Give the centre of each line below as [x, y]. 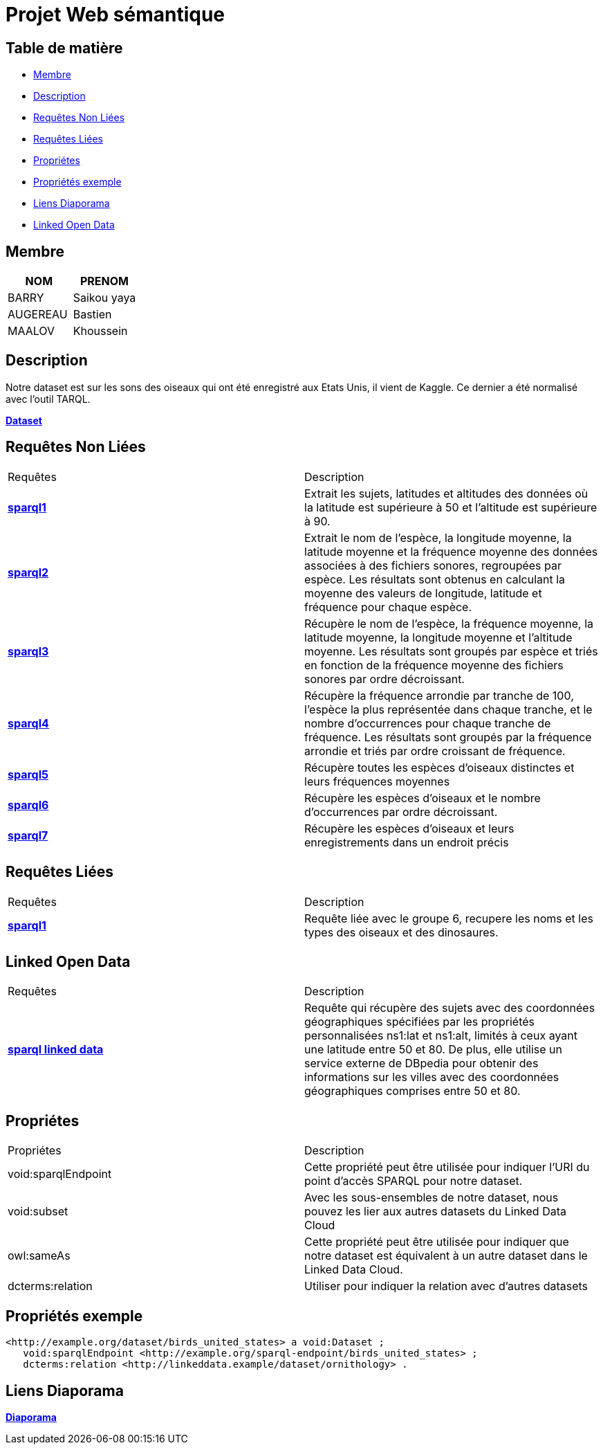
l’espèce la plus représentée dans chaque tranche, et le [448, 709]
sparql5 [28, 774]
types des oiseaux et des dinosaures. [401, 932]
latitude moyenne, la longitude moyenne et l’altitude [438, 637]
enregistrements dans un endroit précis [407, 842]
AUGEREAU [38, 315]
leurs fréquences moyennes [377, 781]
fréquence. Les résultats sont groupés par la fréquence [448, 737]
